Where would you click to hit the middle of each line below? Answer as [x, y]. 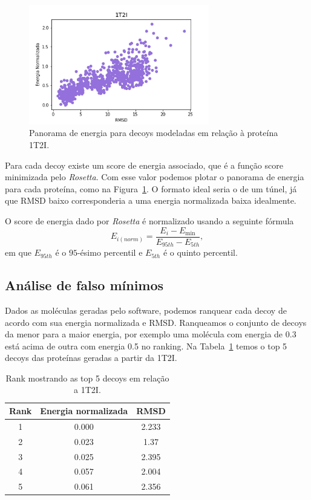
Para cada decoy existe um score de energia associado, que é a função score [144, 165]
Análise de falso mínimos [84, 285]
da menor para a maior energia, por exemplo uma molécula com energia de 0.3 [151, 334]
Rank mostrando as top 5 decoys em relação [87, 378]
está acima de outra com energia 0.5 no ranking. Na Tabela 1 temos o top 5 [146, 346]
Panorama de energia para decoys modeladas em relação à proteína [154, 133]
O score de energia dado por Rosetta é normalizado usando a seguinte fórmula [149, 221]
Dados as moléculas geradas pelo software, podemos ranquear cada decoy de [146, 310]
